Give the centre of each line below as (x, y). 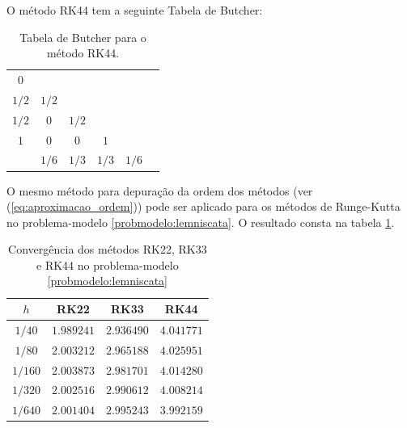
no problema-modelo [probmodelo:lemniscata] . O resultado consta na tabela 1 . (201, 222)
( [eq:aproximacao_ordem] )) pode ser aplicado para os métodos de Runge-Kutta (203, 206)
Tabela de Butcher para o (83, 37)
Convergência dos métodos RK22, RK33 (108, 249)
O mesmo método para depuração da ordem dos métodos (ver (160, 190)
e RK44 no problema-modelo (108, 264)
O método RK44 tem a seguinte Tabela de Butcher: (135, 10)
